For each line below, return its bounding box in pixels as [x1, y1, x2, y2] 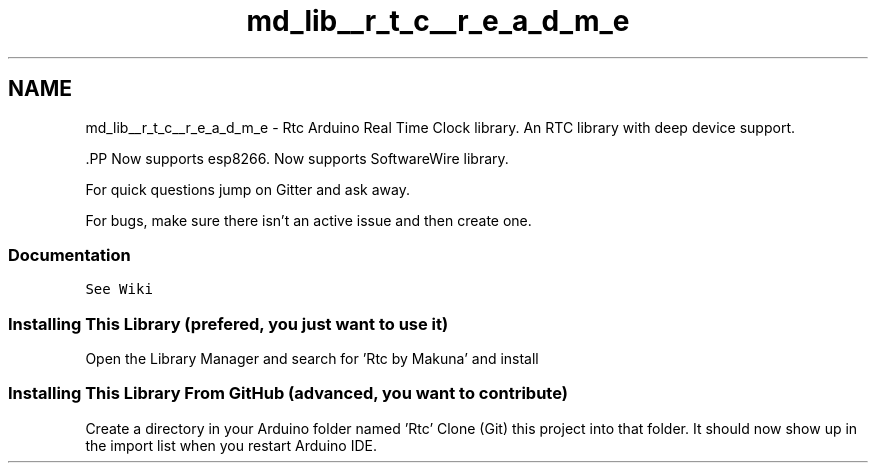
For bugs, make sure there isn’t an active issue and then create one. [85, 211, 532, 229]
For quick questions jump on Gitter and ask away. [85, 180, 410, 198]
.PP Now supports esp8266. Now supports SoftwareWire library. [85, 149, 509, 167]
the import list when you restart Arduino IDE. [85, 436, 377, 454]
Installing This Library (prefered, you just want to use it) [8, 313, 449, 334]
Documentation [8, 244, 131, 265]
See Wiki [85, 281, 153, 298]
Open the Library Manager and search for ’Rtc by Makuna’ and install [85, 350, 539, 368]
